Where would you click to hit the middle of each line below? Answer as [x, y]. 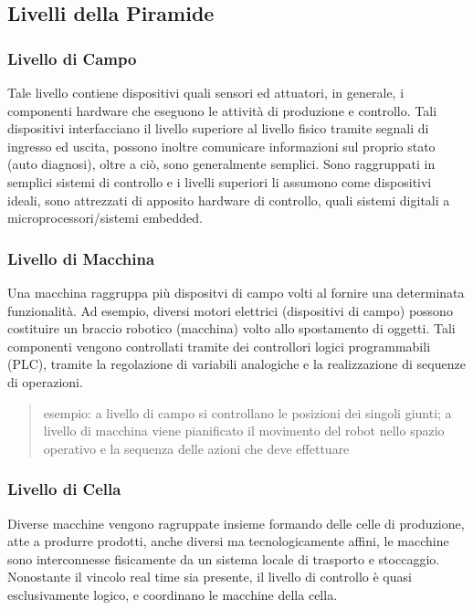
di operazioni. [45, 381]
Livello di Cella [64, 489]
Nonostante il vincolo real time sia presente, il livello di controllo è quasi [210, 577]
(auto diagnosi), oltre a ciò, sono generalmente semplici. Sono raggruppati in [221, 164]
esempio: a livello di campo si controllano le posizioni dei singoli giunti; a [247, 412]
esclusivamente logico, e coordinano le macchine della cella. [173, 594]
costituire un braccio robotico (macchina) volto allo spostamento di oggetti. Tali [231, 328]
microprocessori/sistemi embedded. [105, 218]
